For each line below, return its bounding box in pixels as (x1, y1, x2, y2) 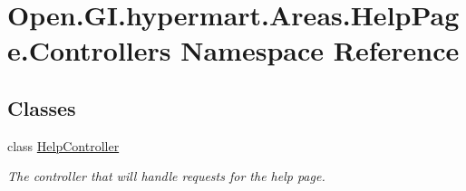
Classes (7, 93, 76, 121)
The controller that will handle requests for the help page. (7, 167, 325, 186)
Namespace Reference (180, 32, 460, 69)
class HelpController (7, 136, 120, 155)
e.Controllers (7, 32, 171, 69)
